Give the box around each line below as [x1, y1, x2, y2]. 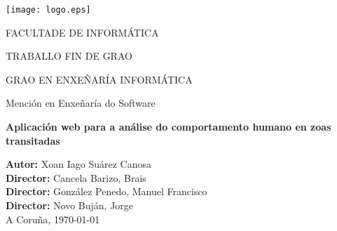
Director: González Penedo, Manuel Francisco [6, 184, 207, 199]
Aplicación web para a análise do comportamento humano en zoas [6, 119, 331, 134]
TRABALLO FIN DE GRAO [6, 48, 132, 63]
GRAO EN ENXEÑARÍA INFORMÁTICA [6, 72, 193, 86]
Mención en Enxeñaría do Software [6, 95, 156, 110]
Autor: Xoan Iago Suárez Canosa [6, 157, 151, 171]
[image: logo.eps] [6, 5, 91, 15]
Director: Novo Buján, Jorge [6, 198, 134, 212]
